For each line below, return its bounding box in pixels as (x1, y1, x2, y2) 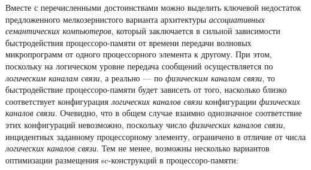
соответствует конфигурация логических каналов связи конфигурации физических (5, 95, 300, 107)
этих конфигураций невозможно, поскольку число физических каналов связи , (5, 118, 285, 130)
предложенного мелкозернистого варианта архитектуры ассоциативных (5, 13, 265, 25)
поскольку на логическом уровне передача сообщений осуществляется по (5, 59, 273, 72)
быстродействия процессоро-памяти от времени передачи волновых (5, 36, 252, 48)
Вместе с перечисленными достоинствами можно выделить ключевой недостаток (5, 1, 301, 13)
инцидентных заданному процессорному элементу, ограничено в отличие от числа (5, 130, 306, 142)
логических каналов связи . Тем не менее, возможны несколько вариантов (5, 142, 270, 154)
